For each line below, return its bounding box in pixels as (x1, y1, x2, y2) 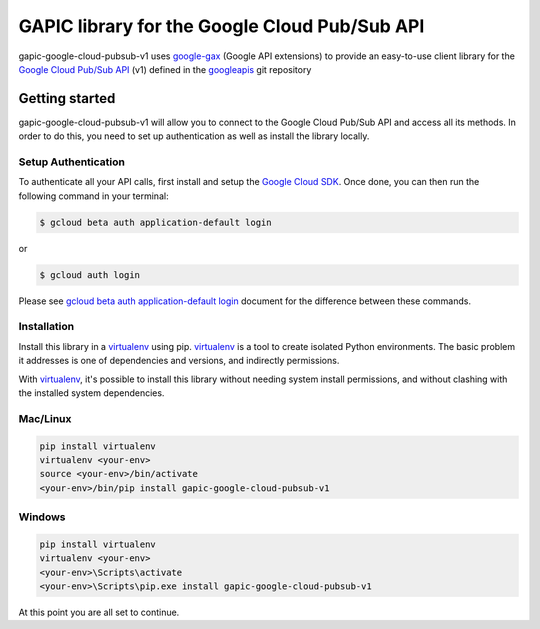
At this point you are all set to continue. (18, 606, 180, 619)
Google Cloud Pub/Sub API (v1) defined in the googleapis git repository (18, 63, 312, 75)
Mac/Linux (18, 411, 72, 425)
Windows (18, 510, 66, 524)
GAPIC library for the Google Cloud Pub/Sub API (18, 15, 425, 37)
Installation (18, 320, 75, 334)
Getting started (18, 90, 116, 107)
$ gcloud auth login (39, 269, 140, 280)
